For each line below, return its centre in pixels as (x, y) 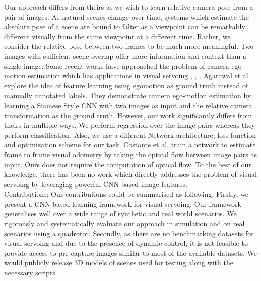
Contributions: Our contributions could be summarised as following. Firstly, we (126, 194)
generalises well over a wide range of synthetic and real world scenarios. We (120, 213)
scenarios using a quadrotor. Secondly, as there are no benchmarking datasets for (129, 233)
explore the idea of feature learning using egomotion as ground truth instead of (126, 85)
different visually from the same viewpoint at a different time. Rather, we (117, 36)
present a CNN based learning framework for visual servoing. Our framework (123, 203)
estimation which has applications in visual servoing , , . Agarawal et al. (139, 76)
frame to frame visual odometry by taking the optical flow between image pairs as (131, 154)
